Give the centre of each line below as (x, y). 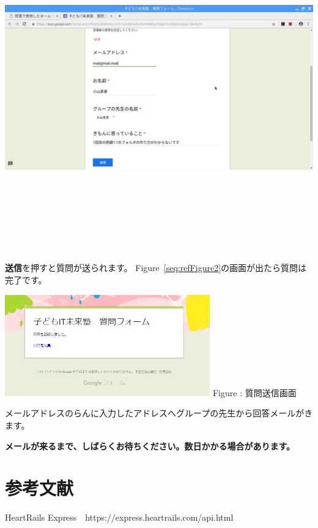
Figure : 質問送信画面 (254, 392)
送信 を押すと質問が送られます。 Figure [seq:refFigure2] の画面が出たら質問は (156, 268)
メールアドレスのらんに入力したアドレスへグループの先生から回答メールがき (159, 413)
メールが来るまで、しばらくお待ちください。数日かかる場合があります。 (150, 446)
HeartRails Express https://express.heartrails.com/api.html (119, 517)
